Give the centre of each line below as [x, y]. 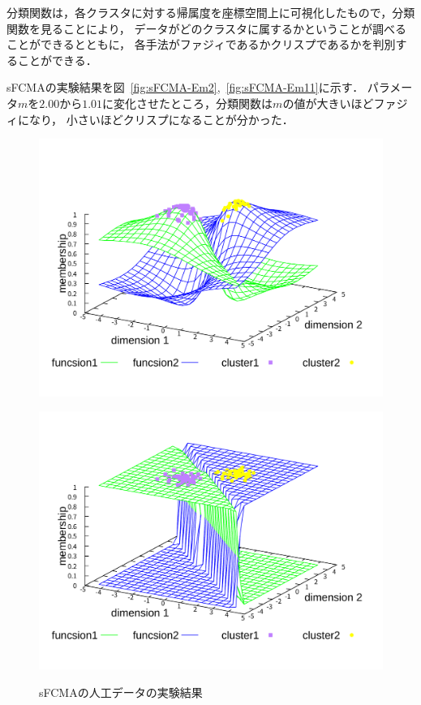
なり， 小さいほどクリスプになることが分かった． [161, 119]
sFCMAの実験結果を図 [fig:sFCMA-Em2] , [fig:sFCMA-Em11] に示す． [185, 87]
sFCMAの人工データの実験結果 [121, 692]
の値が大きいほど [328, 103]
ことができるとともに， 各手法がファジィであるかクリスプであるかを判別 [201, 44]
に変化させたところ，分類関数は [188, 103]
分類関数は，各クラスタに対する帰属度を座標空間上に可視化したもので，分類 [211, 12]
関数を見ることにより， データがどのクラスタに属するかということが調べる [207, 28]
